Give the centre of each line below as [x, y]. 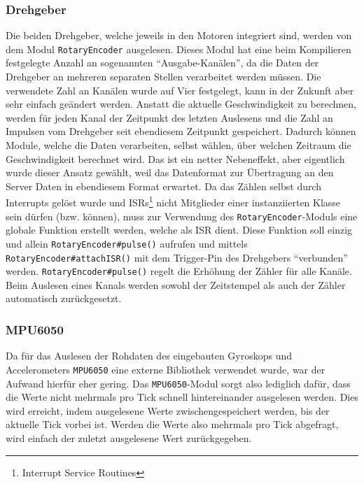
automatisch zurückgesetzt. [64, 298]
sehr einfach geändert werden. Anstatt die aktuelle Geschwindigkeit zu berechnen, [181, 104]
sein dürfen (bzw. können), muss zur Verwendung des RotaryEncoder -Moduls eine [182, 216]
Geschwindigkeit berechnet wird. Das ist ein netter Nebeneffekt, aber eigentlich [175, 158]
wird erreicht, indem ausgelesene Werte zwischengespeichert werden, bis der [168, 410]
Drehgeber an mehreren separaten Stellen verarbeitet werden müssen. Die [163, 77]
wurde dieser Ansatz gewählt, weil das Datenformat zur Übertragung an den [170, 172]
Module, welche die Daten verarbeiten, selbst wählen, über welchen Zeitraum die [178, 145]
